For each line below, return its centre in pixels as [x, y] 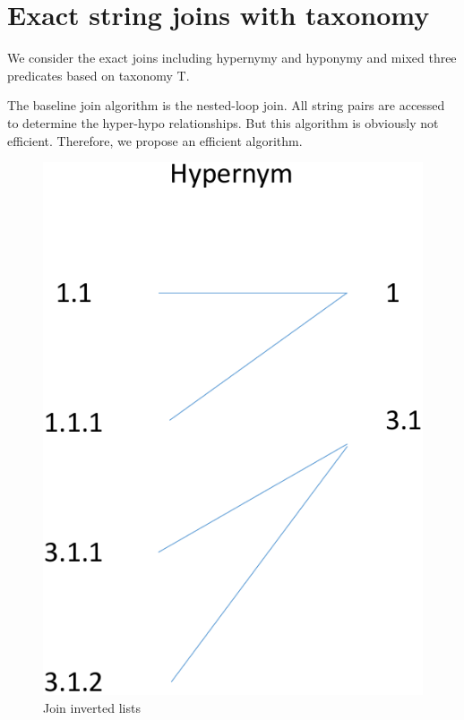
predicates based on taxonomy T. [99, 75]
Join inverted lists [92, 707]
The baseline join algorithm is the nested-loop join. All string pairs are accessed [226, 105]
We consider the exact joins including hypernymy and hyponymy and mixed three [232, 58]
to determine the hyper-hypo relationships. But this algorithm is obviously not [223, 122]
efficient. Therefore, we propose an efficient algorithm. [155, 140]
